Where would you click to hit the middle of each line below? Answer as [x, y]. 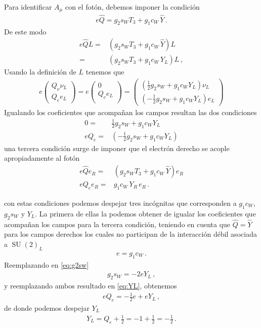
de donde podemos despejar [47, 307]
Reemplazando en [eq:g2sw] [47, 264]
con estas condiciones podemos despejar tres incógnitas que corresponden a [120, 203]
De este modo [25, 31]
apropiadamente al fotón [42, 158]
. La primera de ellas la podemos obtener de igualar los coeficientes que [145, 213]
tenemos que [105, 72]
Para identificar [28, 7]
